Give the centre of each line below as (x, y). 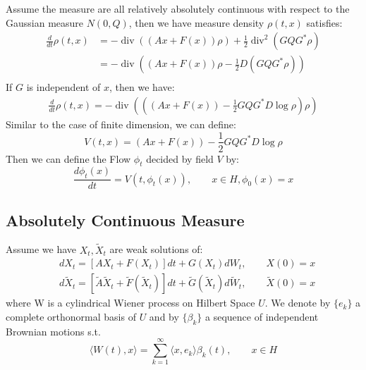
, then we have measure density (196, 22)
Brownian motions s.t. (53, 331)
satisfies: (324, 22)
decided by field (180, 158)
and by (164, 316)
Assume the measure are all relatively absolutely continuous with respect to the (178, 8)
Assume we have (41, 249)
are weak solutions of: (156, 249)
